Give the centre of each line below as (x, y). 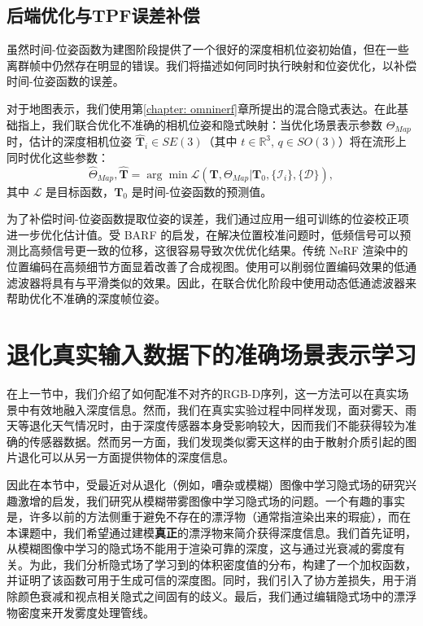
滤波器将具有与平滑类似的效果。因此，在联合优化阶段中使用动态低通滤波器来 (211, 282)
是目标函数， (80, 191)
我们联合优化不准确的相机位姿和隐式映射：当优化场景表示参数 (217, 124)
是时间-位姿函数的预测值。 (202, 191)
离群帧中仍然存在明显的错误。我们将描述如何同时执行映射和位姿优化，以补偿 (211, 65)
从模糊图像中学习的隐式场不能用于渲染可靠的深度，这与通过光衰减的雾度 (200, 548)
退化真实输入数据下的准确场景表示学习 (212, 354)
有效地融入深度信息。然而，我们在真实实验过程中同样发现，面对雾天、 (217, 409)
